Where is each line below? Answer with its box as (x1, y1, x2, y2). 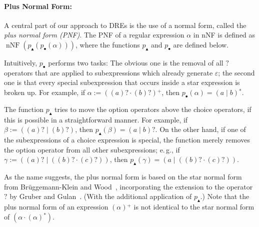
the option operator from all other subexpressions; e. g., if (4, 144, 180, 154)
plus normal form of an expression (4, 201, 108, 211)
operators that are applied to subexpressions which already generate (4, 67, 213, 77)
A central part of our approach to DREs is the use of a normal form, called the (4, 19, 246, 30)
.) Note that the (200, 191, 249, 201)
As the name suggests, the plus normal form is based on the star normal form (4, 171, 242, 181)
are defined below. (173, 39, 229, 49)
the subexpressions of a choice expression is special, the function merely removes (4, 134, 250, 144)
